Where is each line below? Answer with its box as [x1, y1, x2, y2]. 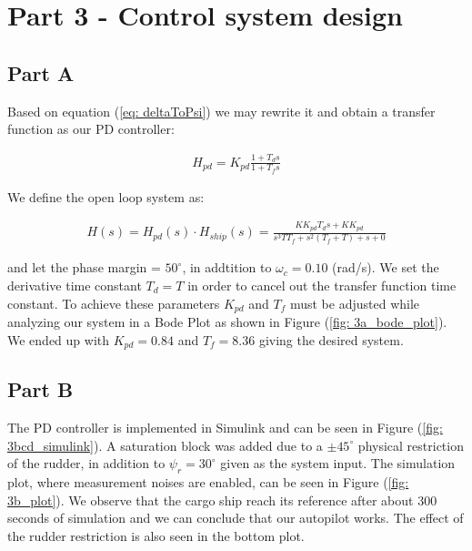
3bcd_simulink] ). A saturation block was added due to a [7, 435, 323, 454]
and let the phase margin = [7, 258, 161, 277]
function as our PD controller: [7, 119, 175, 138]
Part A [7, 58, 75, 87]
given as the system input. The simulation [220, 454, 456, 473]
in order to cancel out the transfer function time [187, 276, 457, 294]
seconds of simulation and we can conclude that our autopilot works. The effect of [7, 508, 464, 527]
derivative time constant [7, 276, 142, 294]
